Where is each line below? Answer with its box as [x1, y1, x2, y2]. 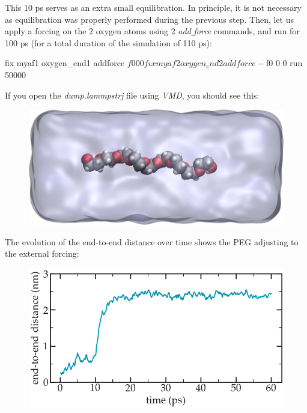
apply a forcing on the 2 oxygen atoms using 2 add [5, 25, 191, 37]
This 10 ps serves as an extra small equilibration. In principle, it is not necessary [5, 1, 302, 13]
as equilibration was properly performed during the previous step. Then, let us [5, 13, 294, 25]
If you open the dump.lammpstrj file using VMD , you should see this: [5, 88, 260, 101]
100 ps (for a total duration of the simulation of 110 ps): [5, 36, 212, 49]
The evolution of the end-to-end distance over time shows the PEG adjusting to [5, 235, 299, 248]
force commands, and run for [193, 25, 300, 37]
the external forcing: [5, 247, 79, 260]
